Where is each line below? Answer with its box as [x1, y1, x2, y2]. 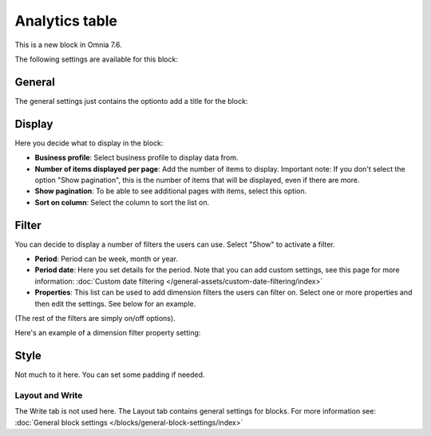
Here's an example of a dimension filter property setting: [14, 328, 201, 338]
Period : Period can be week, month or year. [34, 254, 179, 264]
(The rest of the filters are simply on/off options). [14, 313, 176, 323]
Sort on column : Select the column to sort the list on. [34, 197, 210, 207]
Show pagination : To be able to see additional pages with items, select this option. [34, 186, 307, 196]
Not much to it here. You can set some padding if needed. [14, 370, 205, 379]
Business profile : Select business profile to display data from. [34, 153, 239, 163]
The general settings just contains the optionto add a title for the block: [14, 96, 248, 105]
